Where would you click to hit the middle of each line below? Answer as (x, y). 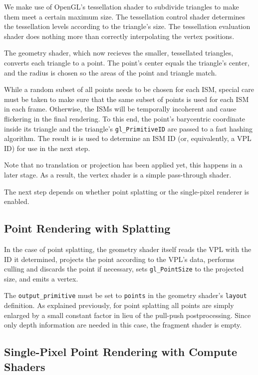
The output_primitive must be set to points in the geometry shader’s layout (126, 295)
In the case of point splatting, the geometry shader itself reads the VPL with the (128, 249)
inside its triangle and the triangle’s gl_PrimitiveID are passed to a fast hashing (128, 128)
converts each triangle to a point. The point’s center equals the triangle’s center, (127, 62)
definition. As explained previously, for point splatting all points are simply (119, 305)
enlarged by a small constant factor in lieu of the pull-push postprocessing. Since (128, 315)
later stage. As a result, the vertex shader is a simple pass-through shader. (118, 174)
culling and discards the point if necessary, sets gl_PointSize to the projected (124, 269)
